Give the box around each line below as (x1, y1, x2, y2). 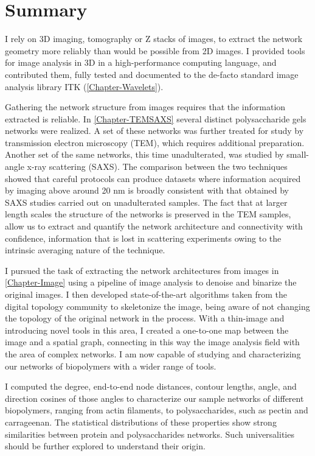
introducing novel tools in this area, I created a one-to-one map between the (5, 323, 289, 336)
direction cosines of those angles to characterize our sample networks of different (5, 391, 304, 404)
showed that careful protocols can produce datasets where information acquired (5, 172, 301, 184)
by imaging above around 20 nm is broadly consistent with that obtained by (5, 184, 289, 197)
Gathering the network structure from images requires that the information (5, 100, 286, 113)
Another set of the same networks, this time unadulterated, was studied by (5, 148, 284, 161)
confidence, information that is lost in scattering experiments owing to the (5, 231, 282, 244)
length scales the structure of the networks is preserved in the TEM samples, (5, 208, 291, 220)
